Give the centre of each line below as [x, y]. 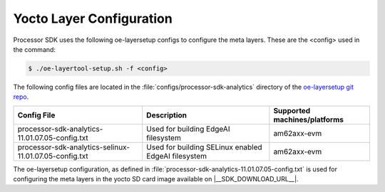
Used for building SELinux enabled [205, 147]
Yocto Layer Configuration [93, 18]
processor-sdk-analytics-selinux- [74, 147]
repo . [21, 97]
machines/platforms [308, 119]
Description [167, 115]
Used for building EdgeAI [188, 129]
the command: [35, 49]
